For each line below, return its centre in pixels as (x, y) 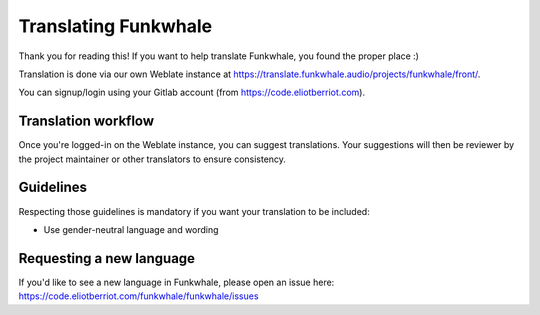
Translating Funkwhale (115, 26)
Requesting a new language (106, 258)
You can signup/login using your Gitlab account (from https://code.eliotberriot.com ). (191, 92)
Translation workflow (86, 121)
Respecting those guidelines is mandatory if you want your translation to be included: (194, 211)
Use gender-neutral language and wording (131, 229)
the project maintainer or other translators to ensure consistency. (152, 159)
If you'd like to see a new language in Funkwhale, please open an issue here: (176, 282)
